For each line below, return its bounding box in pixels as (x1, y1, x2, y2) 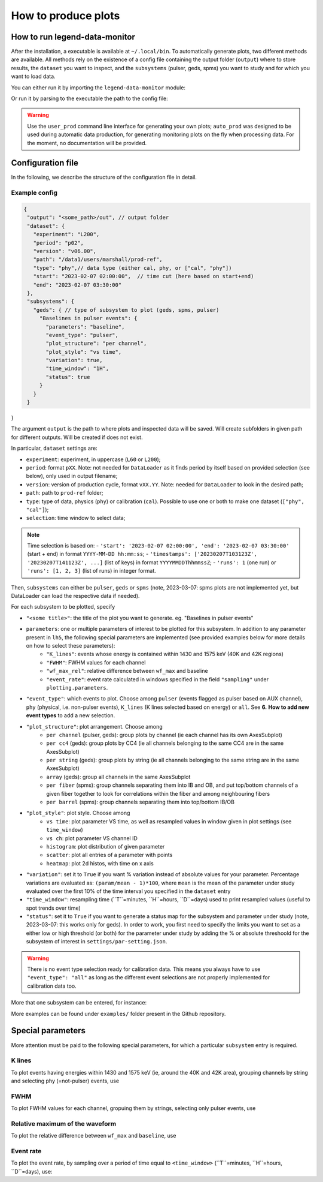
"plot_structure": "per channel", (45, 340, 147, 347)
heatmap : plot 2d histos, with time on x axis (46, 859, 154, 867)
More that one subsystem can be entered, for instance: (11, 999, 147, 1006)
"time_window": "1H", (45, 365, 109, 372)
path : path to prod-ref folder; (26, 489, 104, 497)
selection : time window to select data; (26, 515, 126, 522)
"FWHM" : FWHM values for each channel (46, 658, 146, 666)
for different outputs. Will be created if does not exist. (11, 434, 143, 441)
